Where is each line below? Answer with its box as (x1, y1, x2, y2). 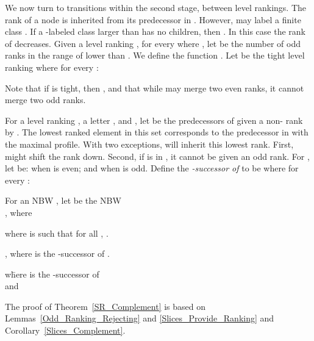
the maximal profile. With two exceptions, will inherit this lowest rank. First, (5, 137, 294, 150)
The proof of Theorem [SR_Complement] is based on (5, 300, 206, 312)
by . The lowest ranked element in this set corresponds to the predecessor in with (5, 126, 309, 138)
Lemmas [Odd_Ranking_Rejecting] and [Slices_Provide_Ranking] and (5, 312, 274, 325)
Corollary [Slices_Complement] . (5, 324, 126, 337)
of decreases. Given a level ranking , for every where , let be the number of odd (5, 37, 301, 49)
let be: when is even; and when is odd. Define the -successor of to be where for (5, 162, 299, 174)
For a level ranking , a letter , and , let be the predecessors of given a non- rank (5, 113, 303, 126)
